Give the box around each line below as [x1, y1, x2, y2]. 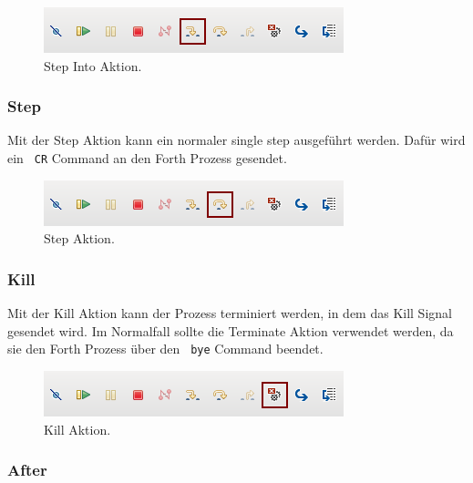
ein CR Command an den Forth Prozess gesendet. [7, 149, 287, 167]
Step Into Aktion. [44, 56, 142, 75]
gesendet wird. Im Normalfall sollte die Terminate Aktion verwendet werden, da [7, 321, 454, 340]
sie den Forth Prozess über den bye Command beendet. [7, 339, 324, 358]
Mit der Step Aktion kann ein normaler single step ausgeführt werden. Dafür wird [7, 130, 466, 149]
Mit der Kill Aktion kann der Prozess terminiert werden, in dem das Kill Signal [7, 303, 452, 323]
